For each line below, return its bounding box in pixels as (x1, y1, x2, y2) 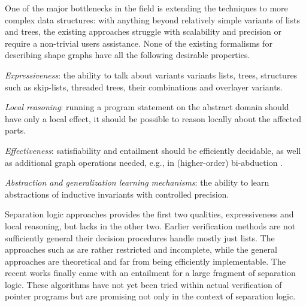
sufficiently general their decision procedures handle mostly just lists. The (5, 231, 275, 244)
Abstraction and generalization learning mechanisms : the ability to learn (5, 176, 269, 189)
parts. (5, 124, 26, 137)
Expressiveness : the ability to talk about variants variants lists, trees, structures (5, 68, 298, 81)
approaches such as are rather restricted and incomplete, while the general (5, 243, 277, 256)
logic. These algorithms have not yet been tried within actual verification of (5, 278, 282, 290)
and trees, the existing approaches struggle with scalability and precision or (5, 25, 281, 38)
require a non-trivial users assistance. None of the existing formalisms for (5, 37, 272, 49)
